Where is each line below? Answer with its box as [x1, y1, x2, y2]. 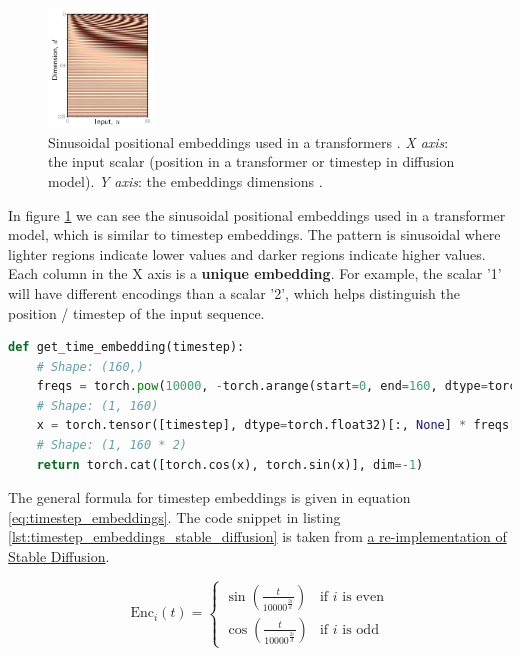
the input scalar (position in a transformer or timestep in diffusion [48, 151, 455, 172]
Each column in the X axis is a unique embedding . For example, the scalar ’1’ [8, 263, 502, 284]
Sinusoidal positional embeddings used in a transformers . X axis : [48, 131, 449, 152]
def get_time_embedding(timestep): [8, 340, 245, 355]
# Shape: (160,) [36, 359, 145, 374]
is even [342, 589, 384, 604]
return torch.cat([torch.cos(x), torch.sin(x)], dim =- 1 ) [36, 457, 424, 472]
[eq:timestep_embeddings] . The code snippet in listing [8, 506, 341, 527]
